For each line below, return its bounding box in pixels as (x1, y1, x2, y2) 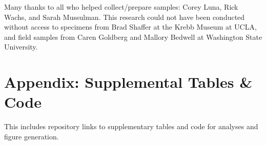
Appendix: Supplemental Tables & (4, 71, 253, 92)
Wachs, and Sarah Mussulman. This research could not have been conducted (4, 11, 245, 22)
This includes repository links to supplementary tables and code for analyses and (4, 121, 258, 132)
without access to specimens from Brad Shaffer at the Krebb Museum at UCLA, (4, 21, 257, 32)
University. (4, 41, 38, 52)
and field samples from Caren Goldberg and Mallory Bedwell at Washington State (4, 31, 262, 42)
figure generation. (4, 131, 59, 141)
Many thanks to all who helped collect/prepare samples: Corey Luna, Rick (4, 2, 238, 12)
